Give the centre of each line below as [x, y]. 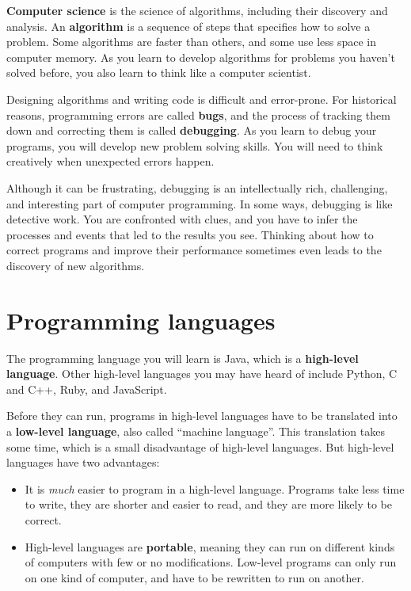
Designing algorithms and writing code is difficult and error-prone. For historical [202, 99]
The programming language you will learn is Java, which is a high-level [183, 358]
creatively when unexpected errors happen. [110, 161]
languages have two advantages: [83, 462]
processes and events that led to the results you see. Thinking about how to [190, 234]
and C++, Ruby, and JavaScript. [87, 389]
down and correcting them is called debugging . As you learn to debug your [192, 130]
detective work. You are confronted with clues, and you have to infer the [182, 219]
